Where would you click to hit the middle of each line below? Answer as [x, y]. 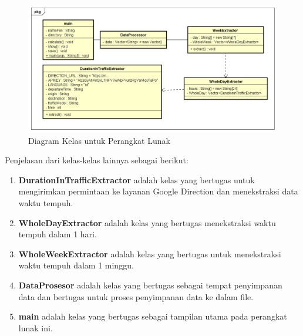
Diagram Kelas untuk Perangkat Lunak [99, 140]
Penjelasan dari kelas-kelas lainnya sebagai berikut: [97, 160]
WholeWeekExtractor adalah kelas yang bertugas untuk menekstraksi [150, 253]
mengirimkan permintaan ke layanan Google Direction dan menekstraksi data [158, 191]
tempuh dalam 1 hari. [58, 234]
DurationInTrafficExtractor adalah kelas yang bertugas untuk [137, 179]
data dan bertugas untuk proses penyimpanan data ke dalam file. [136, 296]
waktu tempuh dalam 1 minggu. [76, 265]
